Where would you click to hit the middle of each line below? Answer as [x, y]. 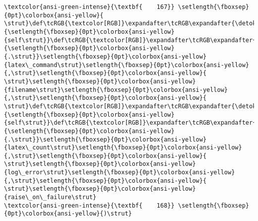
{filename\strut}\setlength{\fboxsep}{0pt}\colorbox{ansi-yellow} [116, 90]
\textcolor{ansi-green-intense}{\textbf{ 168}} [89, 205]
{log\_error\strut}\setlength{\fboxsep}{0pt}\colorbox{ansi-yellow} [120, 173]
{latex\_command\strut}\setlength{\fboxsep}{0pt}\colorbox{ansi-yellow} [127, 65]
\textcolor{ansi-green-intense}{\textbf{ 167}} [89, 7]
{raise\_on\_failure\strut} [50, 197]
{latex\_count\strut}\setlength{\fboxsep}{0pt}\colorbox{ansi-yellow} [123, 148]
